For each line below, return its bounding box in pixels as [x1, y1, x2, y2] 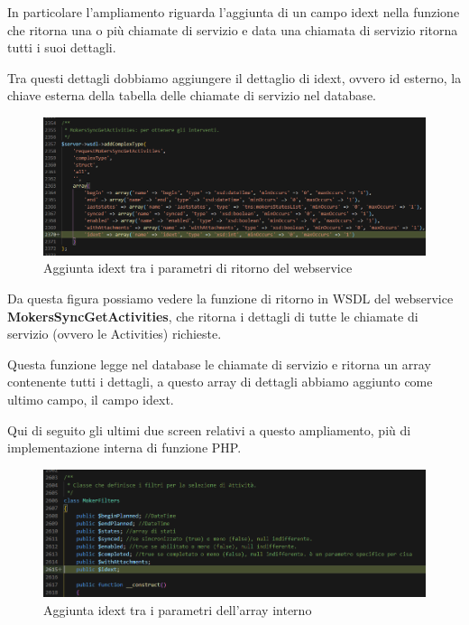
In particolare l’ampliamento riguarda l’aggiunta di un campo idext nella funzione [7, 3, 460, 21]
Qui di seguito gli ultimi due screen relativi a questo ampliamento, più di [7, 420, 411, 439]
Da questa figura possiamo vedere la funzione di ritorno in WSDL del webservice [7, 288, 454, 307]
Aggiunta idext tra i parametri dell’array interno [43, 600, 312, 619]
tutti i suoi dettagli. [7, 38, 116, 57]
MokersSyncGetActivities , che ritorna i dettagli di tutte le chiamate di [7, 306, 418, 325]
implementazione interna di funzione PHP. [7, 438, 242, 457]
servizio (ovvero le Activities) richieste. [7, 324, 222, 343]
